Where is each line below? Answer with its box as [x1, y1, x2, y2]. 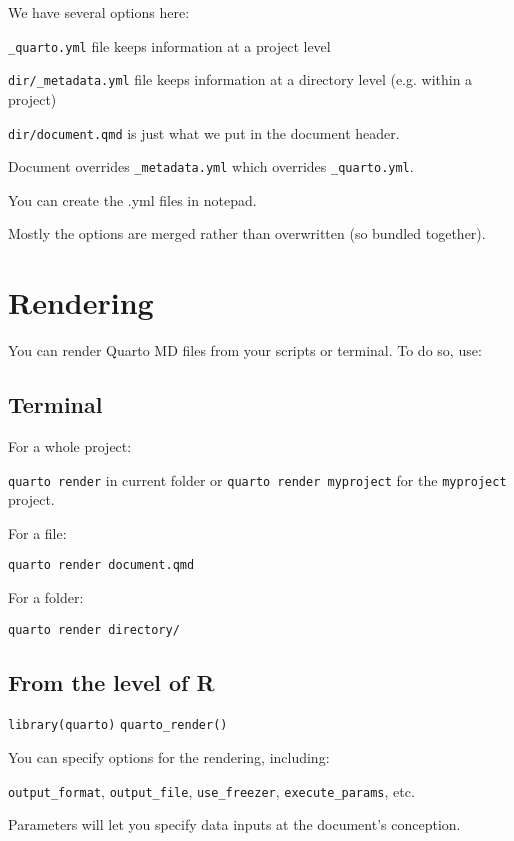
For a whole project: [8, 435, 132, 456]
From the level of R [8, 666, 215, 697]
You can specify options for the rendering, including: [8, 747, 330, 768]
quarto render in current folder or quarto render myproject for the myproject [8, 469, 507, 490]
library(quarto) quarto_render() [8, 718, 228, 733]
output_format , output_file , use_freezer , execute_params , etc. [8, 780, 415, 801]
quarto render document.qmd [8, 558, 195, 573]
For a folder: [8, 587, 84, 608]
